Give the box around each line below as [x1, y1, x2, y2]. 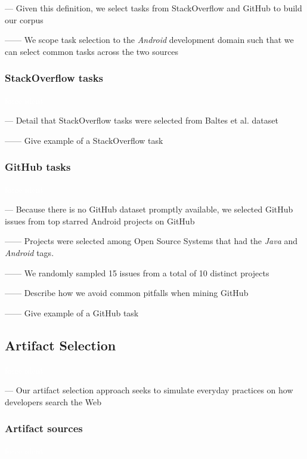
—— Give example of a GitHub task [5, 306, 139, 319]
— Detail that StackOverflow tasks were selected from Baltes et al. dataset [5, 114, 278, 127]
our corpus [5, 13, 44, 26]
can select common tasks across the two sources [5, 45, 179, 57]
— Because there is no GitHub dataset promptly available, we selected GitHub [5, 203, 293, 215]
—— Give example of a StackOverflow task [5, 134, 163, 146]
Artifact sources [5, 421, 83, 436]
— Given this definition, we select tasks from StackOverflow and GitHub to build [5, 2, 302, 14]
